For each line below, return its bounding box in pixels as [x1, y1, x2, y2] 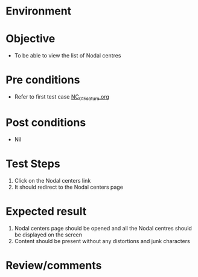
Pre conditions [5, 73, 80, 87]
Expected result [5, 204, 87, 218]
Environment [5, 4, 72, 18]
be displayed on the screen [14, 231, 83, 238]
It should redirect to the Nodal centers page [14, 183, 123, 191]
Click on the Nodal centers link [14, 177, 91, 184]
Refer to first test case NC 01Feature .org [14, 93, 109, 102]
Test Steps [5, 157, 61, 171]
